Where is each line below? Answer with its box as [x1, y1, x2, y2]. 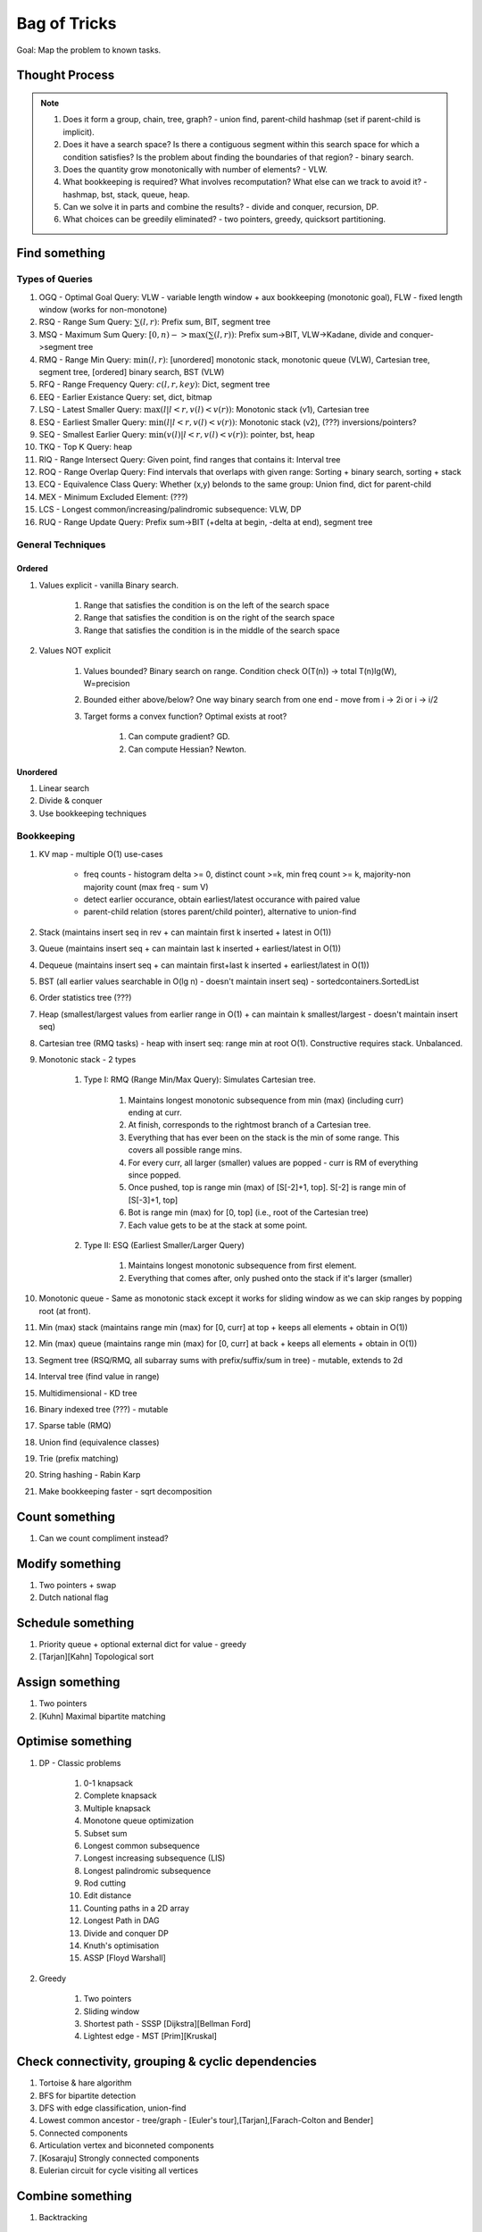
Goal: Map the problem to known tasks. [16, 45, 162, 55]
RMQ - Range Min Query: [38, 354, 132, 365]
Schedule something [16, 1615, 135, 1630]
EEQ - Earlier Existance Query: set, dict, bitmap [38, 391, 212, 402]
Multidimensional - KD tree [38, 1387, 137, 1398]
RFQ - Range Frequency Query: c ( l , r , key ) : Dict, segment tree [38, 379, 270, 390]
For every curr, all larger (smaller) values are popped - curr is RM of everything [128, 1157, 419, 1168]
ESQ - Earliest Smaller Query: [38, 416, 147, 428]
